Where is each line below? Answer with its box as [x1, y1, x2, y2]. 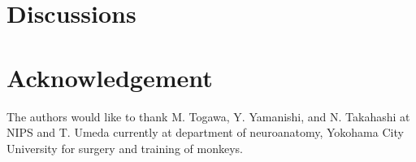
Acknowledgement [6, 60, 213, 94]
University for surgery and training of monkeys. [6, 139, 243, 156]
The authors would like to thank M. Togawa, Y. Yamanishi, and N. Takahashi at [6, 107, 410, 125]
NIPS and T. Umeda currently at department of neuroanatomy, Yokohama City [6, 124, 404, 141]
